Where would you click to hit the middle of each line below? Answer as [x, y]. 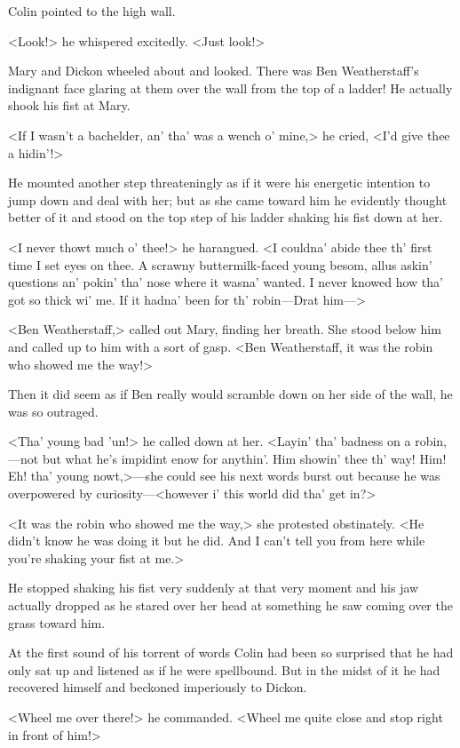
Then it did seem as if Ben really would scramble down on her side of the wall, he [230, 394]
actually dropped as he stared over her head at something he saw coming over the [230, 605]
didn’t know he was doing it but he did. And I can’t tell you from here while [217, 541]
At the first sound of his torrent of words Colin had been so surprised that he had [231, 653]
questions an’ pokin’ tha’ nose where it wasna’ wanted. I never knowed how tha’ [226, 282]
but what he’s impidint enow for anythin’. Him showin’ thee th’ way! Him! [244, 458]
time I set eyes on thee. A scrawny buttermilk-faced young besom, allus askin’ [220, 264]
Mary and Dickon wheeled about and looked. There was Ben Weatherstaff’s [214, 71]
